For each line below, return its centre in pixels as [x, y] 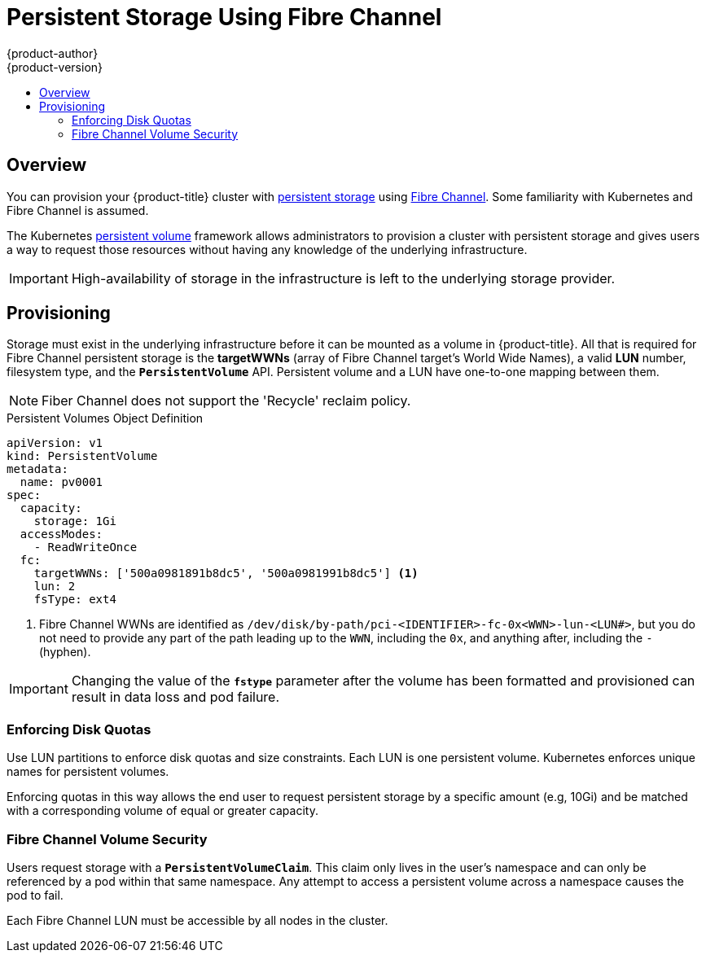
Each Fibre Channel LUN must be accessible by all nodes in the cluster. [197, 920]
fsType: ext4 [75, 600]
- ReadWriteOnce [86, 547]
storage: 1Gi [75, 521]
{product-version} [55, 67]
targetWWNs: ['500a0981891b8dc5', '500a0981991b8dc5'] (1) [226, 574]
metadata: [37, 469]
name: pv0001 [61, 482]
